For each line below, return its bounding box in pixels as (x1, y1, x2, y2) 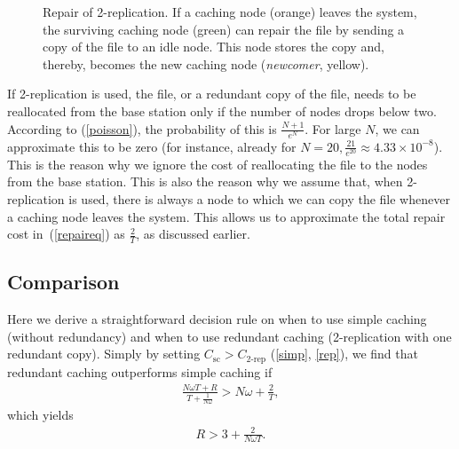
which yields (7, 406, 74, 424)
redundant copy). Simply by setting (7, 344, 201, 363)
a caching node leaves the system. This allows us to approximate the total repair (7, 207, 446, 225)
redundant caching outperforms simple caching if (7, 362, 273, 381)
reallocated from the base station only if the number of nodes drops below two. (7, 101, 437, 120)
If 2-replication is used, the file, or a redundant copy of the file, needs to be (7, 84, 416, 103)
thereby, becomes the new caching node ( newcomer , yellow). (43, 54, 369, 73)
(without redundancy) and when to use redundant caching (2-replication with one (7, 327, 452, 345)
